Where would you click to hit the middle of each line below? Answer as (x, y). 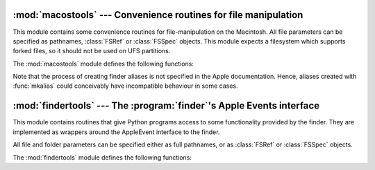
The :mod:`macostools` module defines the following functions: (103, 64)
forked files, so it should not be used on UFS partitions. (92, 51)
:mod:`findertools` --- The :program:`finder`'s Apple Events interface (166, 106)
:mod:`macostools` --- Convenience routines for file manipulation (158, 15)
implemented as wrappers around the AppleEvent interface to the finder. (116, 132)
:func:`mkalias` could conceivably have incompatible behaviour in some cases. (125, 86)
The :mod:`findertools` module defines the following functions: (102, 157)
